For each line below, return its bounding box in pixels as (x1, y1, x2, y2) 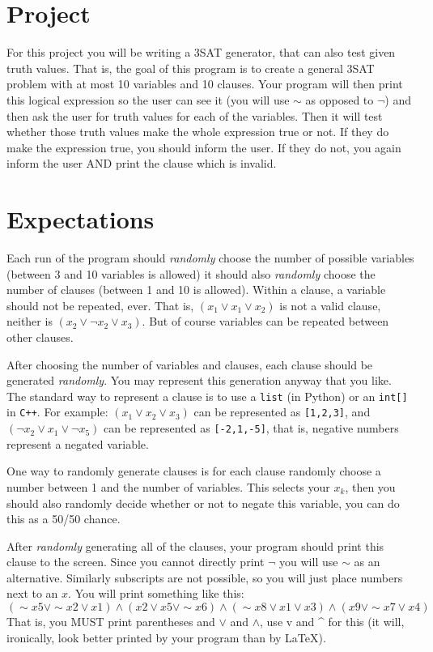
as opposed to (305, 91, 374, 108)
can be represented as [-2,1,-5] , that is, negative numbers (104, 420, 399, 437)
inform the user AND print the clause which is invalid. (6, 155, 277, 172)
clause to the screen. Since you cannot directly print (6, 553, 265, 570)
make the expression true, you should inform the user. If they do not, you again (6, 138, 401, 156)
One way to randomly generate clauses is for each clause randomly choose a (6, 462, 381, 479)
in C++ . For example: (6, 403, 108, 420)
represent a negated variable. (6, 435, 149, 452)
